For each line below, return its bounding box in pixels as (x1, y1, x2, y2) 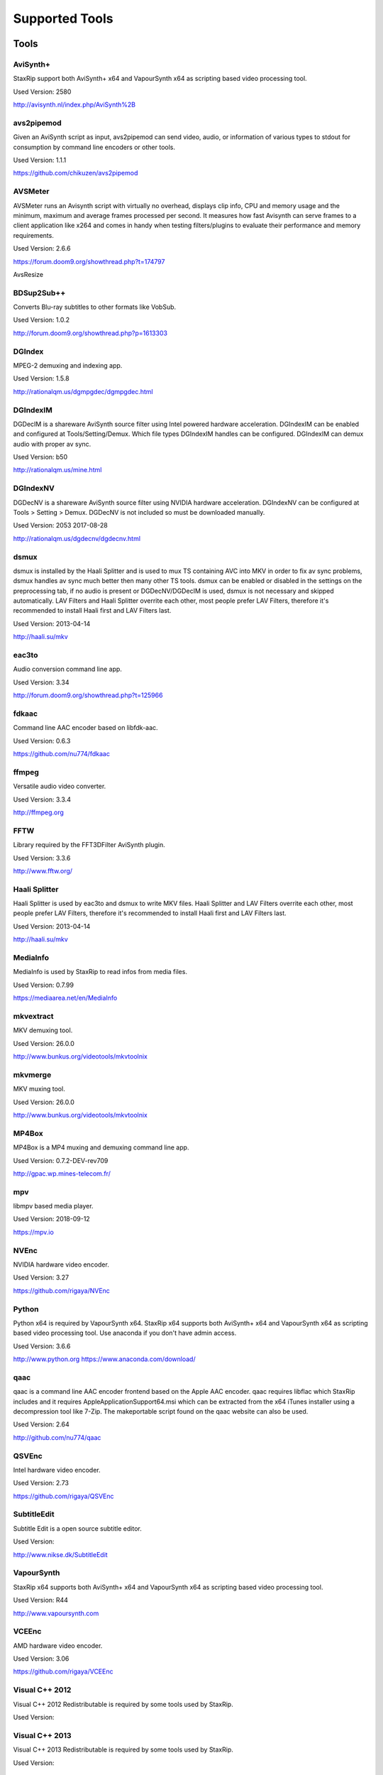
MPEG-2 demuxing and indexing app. (13, 361, 123, 369)
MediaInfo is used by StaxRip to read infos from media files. (13, 968, 188, 976)
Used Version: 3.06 (13, 1654, 70, 1663)
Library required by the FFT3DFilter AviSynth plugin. (13, 841, 166, 849)
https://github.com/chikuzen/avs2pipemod (13, 169, 138, 177)
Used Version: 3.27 (13, 1273, 70, 1282)
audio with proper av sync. (13, 439, 91, 448)
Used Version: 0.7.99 (13, 981, 74, 989)
